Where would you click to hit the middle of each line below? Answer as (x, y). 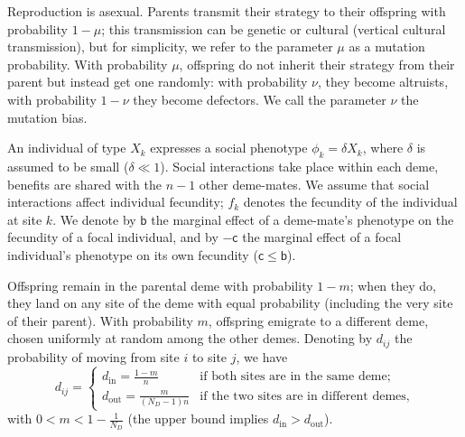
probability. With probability (88, 64)
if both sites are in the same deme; (295, 377)
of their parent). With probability (100, 320)
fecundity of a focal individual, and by (113, 237)
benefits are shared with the (84, 184)
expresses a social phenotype (229, 148)
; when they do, (393, 285)
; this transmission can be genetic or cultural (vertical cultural (274, 28)
